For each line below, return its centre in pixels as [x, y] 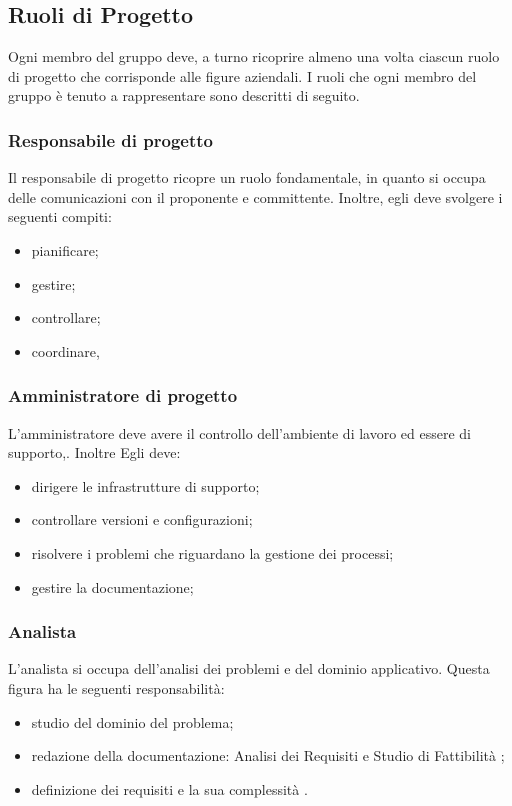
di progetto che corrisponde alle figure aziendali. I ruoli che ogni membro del [242, 75]
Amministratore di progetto [123, 395]
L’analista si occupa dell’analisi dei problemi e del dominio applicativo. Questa [249, 668]
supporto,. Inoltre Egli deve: [94, 452]
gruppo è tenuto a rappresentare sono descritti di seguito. [184, 95]
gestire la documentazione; [112, 586]
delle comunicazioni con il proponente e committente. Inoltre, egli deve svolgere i [255, 196]
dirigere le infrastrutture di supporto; [145, 485]
